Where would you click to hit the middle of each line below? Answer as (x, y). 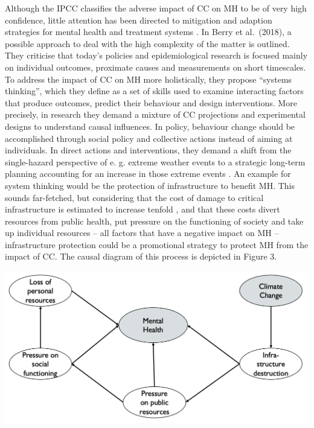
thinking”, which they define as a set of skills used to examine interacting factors (154, 91)
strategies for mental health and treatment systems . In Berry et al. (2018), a (148, 32)
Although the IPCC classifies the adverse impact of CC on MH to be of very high (156, 8)
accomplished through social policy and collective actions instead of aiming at (149, 138)
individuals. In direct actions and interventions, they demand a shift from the (148, 150)
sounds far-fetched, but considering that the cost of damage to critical (134, 197)
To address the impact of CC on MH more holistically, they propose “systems (149, 79)
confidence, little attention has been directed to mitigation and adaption (139, 20)
